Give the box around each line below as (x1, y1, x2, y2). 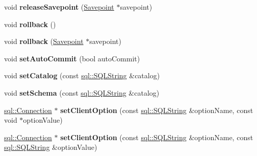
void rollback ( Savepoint (4, 36, 84, 47)
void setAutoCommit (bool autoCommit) (4, 53, 140, 63)
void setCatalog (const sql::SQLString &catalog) (4, 70, 160, 81)
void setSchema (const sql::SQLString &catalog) (4, 87, 160, 98)
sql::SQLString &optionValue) (4, 142, 97, 152)
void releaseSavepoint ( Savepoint (4, 2, 114, 12)
